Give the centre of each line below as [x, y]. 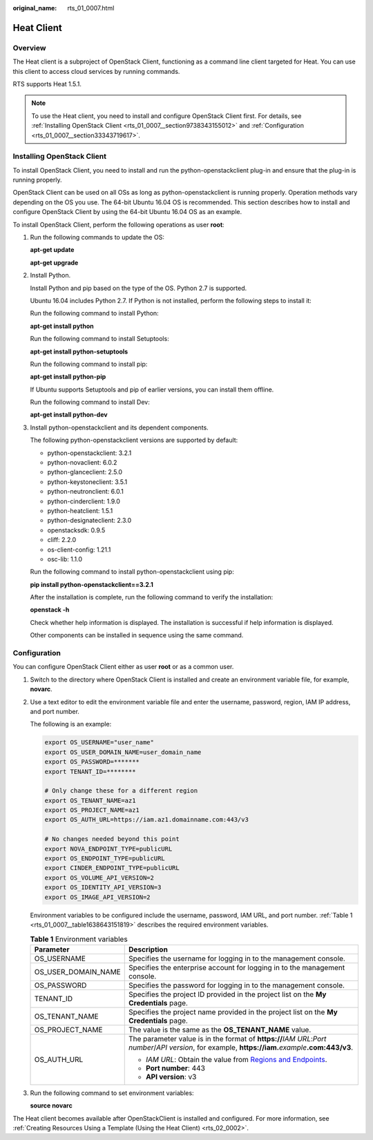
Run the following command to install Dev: [90, 402]
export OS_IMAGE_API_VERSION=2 [98, 897]
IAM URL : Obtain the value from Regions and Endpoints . [236, 1059]
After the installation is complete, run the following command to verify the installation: [152, 597]
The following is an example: [71, 724]
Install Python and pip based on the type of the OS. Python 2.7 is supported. [138, 288]
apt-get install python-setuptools [79, 351]
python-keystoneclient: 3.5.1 [87, 482]
